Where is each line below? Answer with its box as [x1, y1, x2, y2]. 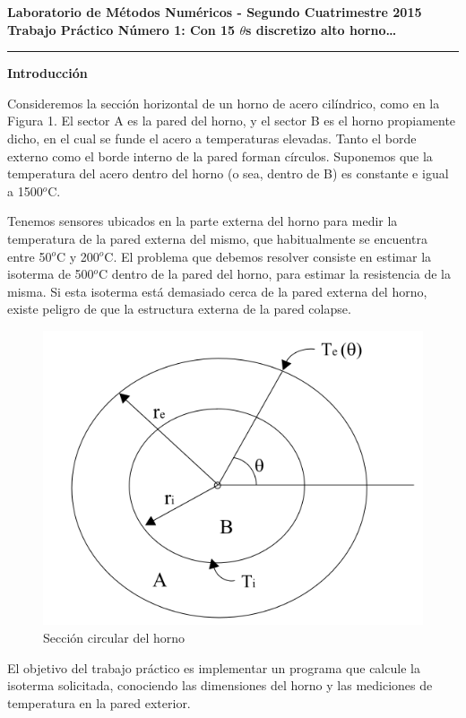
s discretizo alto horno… [246, 20, 397, 39]
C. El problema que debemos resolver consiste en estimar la [104, 247, 432, 265]
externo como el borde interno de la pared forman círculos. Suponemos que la [7, 146, 433, 165]
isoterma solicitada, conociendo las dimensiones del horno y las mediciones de [7, 676, 433, 695]
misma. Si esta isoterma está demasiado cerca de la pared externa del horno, [7, 281, 427, 300]
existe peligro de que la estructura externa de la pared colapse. [7, 299, 351, 318]
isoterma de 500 [7, 264, 94, 283]
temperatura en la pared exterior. [7, 693, 191, 712]
